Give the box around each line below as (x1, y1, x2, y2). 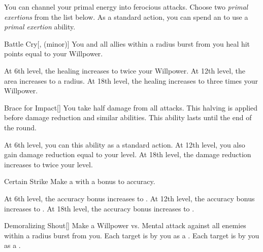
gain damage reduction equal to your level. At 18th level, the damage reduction (4, 149, 251, 160)
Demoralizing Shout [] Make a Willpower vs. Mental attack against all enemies (4, 220, 246, 231)
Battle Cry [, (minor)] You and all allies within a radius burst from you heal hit (4, 38, 250, 49)
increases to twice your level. (4, 159, 93, 169)
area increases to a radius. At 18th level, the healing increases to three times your (4, 75, 258, 86)
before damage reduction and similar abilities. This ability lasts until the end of (4, 112, 252, 123)
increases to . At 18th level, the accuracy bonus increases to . (4, 203, 194, 213)
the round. (4, 122, 37, 132)
